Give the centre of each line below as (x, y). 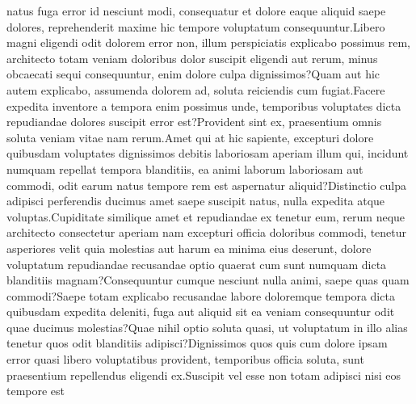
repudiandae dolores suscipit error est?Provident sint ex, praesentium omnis (194, 122)
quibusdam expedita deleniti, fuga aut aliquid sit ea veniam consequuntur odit (201, 311)
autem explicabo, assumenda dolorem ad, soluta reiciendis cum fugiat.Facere (196, 89)
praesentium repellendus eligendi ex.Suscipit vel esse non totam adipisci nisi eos (204, 375)
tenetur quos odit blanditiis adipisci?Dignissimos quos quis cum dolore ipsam (197, 343)
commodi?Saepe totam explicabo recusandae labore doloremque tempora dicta (201, 295)
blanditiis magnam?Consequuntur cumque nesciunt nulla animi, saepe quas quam (208, 280)
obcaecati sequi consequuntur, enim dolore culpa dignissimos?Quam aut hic (193, 74)
